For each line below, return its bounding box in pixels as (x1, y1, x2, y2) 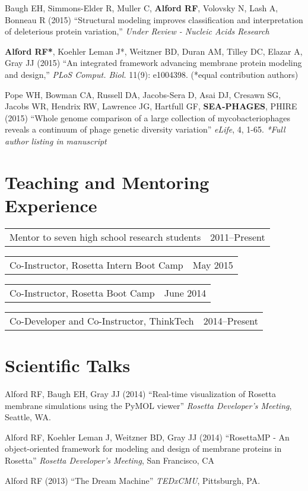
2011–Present (210, 229, 265, 244)
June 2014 (164, 285, 207, 300)
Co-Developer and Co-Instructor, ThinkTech (9, 313, 194, 328)
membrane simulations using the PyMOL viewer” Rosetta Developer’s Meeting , (5, 399, 292, 411)
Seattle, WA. (5, 411, 51, 423)
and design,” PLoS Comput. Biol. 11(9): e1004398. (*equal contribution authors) (5, 68, 299, 80)
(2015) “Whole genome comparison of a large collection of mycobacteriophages (5, 111, 290, 124)
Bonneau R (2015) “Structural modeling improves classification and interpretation (5, 13, 303, 26)
